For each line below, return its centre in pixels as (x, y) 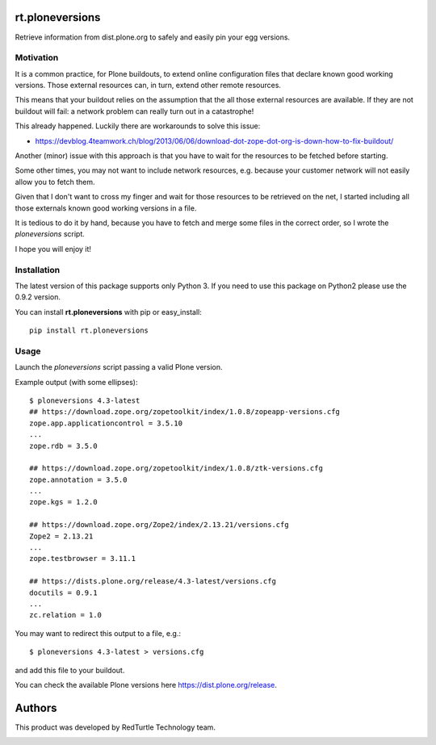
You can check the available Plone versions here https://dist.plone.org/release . (146, 684)
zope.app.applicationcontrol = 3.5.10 (106, 423)
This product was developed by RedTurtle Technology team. (115, 727)
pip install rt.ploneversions (89, 331)
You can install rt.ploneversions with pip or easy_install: (108, 312)
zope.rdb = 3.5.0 (63, 446)
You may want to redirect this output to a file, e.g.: (98, 633)
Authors (36, 707)
